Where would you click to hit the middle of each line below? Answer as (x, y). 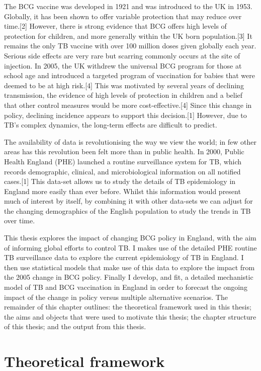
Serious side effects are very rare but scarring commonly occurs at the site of (122, 55)
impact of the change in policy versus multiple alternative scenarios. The (116, 297)
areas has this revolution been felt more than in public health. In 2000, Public (124, 151)
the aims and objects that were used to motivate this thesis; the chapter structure (130, 316)
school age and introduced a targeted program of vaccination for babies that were (129, 75)
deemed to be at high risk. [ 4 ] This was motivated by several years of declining (124, 85)
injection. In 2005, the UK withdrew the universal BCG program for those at (123, 65)
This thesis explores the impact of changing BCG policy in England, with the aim (130, 238)
